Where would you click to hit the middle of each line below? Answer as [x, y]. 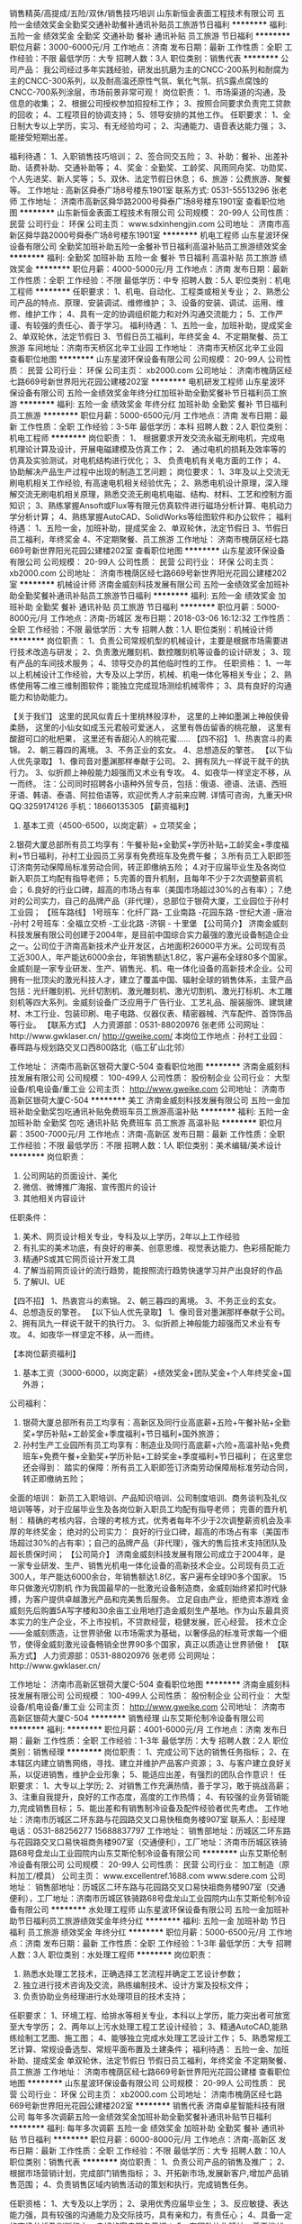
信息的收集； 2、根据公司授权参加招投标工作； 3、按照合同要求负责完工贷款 [151, 103]
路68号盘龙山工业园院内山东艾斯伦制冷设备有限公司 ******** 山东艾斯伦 [144, 1853]
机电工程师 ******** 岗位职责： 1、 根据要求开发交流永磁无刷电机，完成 [143, 438]
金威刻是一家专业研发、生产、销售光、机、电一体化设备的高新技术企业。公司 [151, 968]
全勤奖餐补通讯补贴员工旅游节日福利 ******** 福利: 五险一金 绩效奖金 [147, 596]
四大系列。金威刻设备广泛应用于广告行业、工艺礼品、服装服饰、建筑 [159, 1002]
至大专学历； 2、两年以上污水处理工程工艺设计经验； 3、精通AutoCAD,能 [145, 2027]
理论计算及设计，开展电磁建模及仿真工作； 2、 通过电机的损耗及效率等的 [151, 449]
